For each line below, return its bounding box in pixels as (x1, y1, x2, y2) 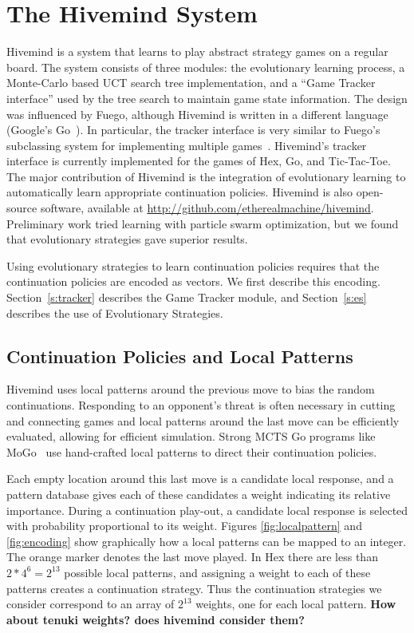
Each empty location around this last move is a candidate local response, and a (6, 470, 394, 487)
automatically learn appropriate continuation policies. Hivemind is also (6, 184, 353, 200)
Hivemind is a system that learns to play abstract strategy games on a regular (6, 43, 388, 60)
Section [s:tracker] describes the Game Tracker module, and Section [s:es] (6, 289, 367, 306)
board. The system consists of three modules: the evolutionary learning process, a (6, 58, 405, 75)
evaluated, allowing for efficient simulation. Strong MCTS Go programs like (6, 428, 376, 445)
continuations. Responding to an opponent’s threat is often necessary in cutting (6, 397, 396, 413)
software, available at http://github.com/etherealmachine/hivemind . (40, 200, 374, 216)
